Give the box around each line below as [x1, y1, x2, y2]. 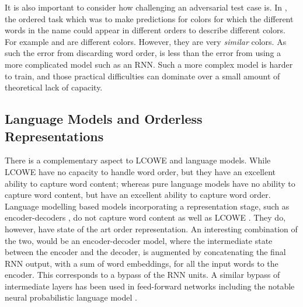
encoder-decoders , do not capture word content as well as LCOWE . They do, [5, 211, 286, 224]
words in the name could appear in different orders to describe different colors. [5, 24, 285, 36]
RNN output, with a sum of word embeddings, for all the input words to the [5, 257, 278, 269]
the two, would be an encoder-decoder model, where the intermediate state [5, 234, 273, 246]
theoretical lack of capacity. [5, 81, 103, 93]
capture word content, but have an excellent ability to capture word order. [5, 189, 271, 201]
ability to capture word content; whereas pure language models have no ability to [5, 177, 295, 189]
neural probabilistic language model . [5, 291, 137, 303]
